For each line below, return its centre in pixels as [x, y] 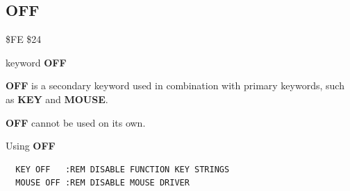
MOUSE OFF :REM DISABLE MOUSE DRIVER [102, 183]
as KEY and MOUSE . [57, 99]
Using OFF [31, 146]
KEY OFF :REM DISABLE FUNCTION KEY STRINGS [123, 169]
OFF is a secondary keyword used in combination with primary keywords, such [175, 85]
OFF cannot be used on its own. [76, 122]
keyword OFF [36, 62]
